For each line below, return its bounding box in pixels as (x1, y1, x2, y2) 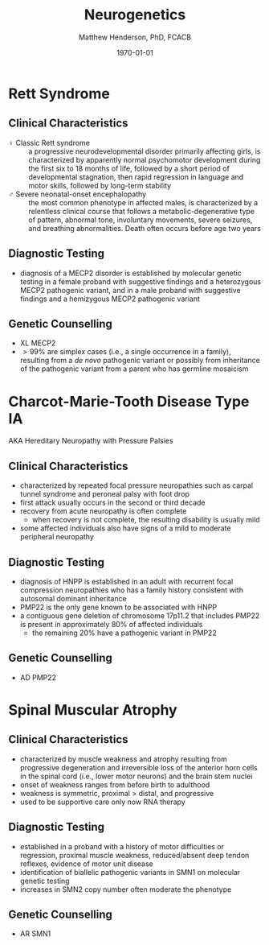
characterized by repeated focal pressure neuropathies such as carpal (19, 481, 254, 490)
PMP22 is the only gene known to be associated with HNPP (19, 602, 218, 612)
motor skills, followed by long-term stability (28, 180, 172, 190)
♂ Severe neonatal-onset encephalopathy (8, 189, 147, 199)
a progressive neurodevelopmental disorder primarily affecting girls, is (28, 146, 261, 156)
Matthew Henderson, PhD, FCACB (79, 32, 191, 42)
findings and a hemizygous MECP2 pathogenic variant (19, 294, 201, 303)
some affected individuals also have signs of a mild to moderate (19, 523, 231, 533)
